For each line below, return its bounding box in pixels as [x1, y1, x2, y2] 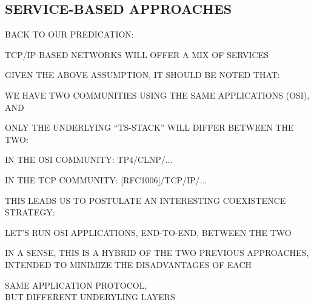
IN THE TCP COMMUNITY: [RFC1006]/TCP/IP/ [5, 173, 200, 186]
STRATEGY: [5, 206, 55, 218]
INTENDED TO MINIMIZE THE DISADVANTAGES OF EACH [5, 258, 252, 271]
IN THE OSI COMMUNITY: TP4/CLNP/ [5, 153, 165, 166]
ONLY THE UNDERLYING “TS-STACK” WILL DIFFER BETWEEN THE [5, 121, 294, 134]
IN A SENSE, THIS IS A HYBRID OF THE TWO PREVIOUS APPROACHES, [5, 246, 309, 259]
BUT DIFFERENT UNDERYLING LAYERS [5, 290, 175, 303]
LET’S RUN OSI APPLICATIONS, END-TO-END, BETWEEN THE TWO [5, 226, 292, 238]
